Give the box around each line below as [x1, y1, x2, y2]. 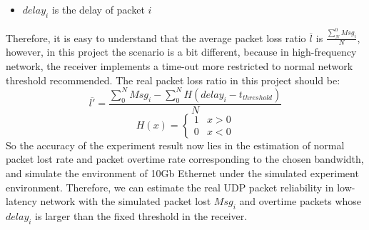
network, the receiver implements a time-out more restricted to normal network [6, 59, 353, 74]
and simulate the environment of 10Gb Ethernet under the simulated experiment [6, 165, 359, 180]
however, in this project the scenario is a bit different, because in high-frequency [6, 44, 357, 59]
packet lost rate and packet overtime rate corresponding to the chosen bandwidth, [6, 151, 364, 166]
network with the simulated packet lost [40, 194, 211, 209]
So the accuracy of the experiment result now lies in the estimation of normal [6, 137, 345, 152]
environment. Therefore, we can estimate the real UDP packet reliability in [6, 179, 334, 194]
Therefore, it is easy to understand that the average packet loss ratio [6, 30, 306, 45]
